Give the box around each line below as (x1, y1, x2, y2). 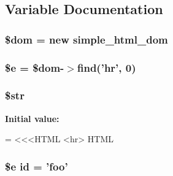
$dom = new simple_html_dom (5, 31, 168, 47)
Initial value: (5, 112, 60, 124)
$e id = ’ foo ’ (5, 158, 68, 174)
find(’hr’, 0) (77, 59, 136, 75)
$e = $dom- (5, 59, 64, 75)
